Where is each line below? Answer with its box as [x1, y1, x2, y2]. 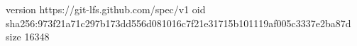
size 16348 [6, 29, 50, 44]
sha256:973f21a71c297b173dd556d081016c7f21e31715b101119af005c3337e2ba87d [6, 15, 351, 30]
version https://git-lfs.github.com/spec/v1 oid [6, 2, 206, 16]
